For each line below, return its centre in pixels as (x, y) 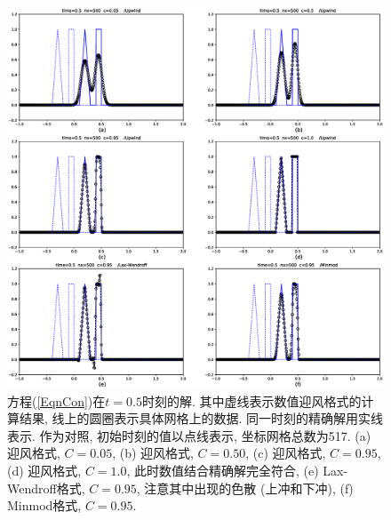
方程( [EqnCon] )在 (56, 400)
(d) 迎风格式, (44, 470)
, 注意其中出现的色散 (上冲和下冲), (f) (245, 488)
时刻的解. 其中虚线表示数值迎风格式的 (251, 400)
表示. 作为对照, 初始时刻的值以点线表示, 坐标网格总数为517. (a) (189, 435)
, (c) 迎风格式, (286, 453)
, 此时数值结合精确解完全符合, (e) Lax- (237, 470)
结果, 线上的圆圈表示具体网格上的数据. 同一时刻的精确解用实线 (201, 418)
